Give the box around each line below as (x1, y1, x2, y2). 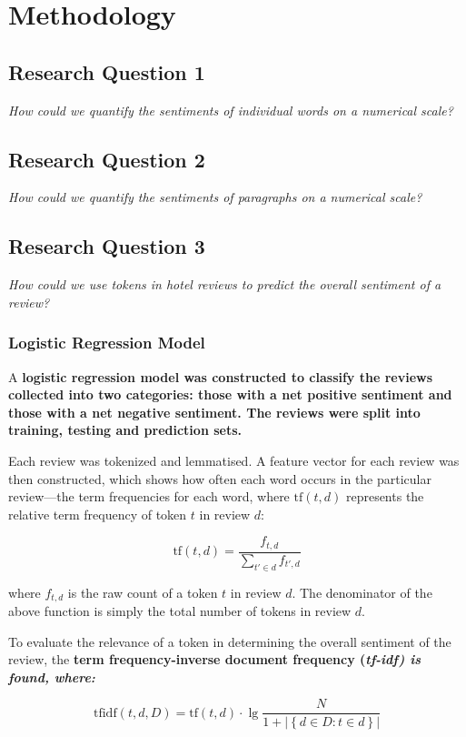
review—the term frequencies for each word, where (8, 487, 290, 506)
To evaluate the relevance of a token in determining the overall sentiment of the (8, 631, 451, 651)
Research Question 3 (8, 232, 205, 260)
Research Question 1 (8, 57, 205, 86)
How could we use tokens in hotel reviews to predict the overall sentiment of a (8, 275, 441, 294)
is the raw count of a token (67, 582, 218, 601)
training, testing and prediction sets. (8, 420, 242, 439)
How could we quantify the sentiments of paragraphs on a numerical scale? (8, 187, 422, 207)
